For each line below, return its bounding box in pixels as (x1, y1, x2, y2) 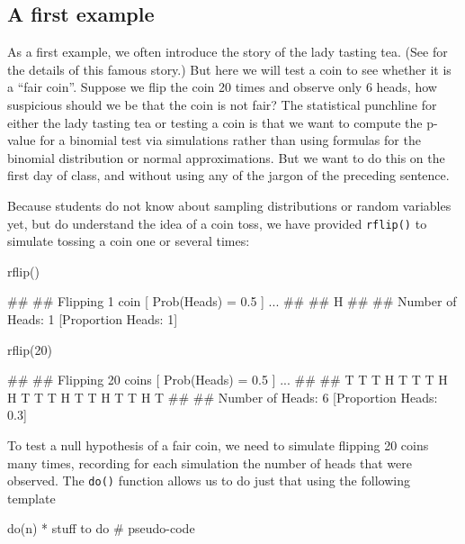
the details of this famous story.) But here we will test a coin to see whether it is (7, 59, 452, 78)
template (7, 488, 56, 507)
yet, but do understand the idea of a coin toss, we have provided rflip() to (7, 213, 427, 232)
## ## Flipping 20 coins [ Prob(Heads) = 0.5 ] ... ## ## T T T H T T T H (7, 370, 448, 389)
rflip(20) (7, 340, 52, 358)
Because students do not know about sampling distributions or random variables (7, 195, 452, 214)
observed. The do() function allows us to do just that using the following (7, 471, 410, 490)
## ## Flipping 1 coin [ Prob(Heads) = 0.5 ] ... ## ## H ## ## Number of (7, 292, 457, 311)
